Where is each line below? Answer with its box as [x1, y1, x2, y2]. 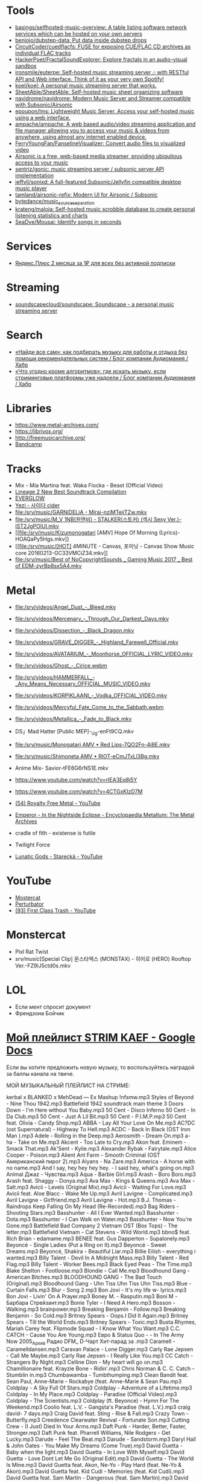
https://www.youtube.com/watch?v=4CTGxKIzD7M [14, 788, 143, 795]
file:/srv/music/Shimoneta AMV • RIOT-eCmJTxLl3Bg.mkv [14, 753, 160, 760]
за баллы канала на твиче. [6, 1070, 74, 1077]
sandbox [14, 62, 37, 70]
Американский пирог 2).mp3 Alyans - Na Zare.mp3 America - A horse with [6, 1157, 195, 1165]
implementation [14, 172, 54, 179]
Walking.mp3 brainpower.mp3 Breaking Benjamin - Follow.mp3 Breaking [6, 1305, 186, 1313]
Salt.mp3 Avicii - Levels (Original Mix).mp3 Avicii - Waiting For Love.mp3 [6, 1183, 186, 1191]
